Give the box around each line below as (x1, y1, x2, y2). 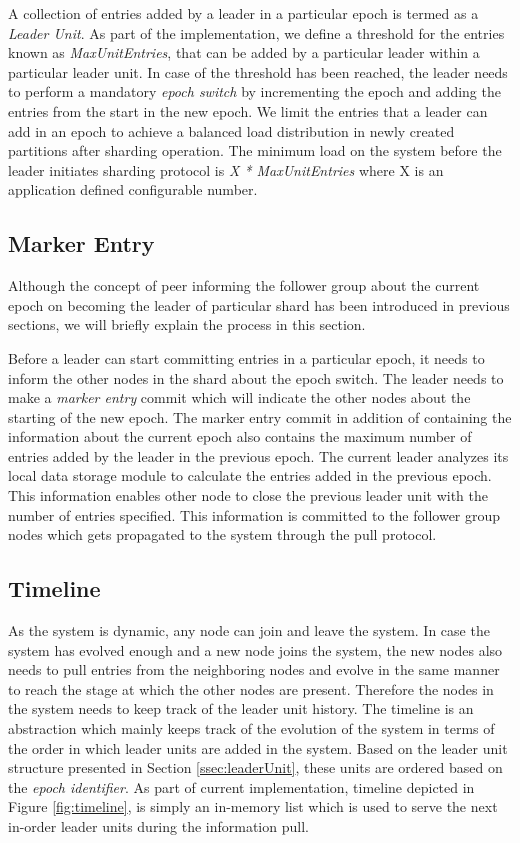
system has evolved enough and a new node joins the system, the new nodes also (8, 639, 503, 660)
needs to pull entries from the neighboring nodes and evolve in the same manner (8, 659, 500, 680)
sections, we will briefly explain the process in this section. (8, 314, 366, 335)
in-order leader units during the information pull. (8, 816, 309, 836)
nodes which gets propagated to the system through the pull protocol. (8, 524, 437, 545)
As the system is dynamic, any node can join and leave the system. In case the (8, 620, 490, 641)
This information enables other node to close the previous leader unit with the (8, 485, 488, 506)
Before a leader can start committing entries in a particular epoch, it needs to (8, 347, 485, 368)
